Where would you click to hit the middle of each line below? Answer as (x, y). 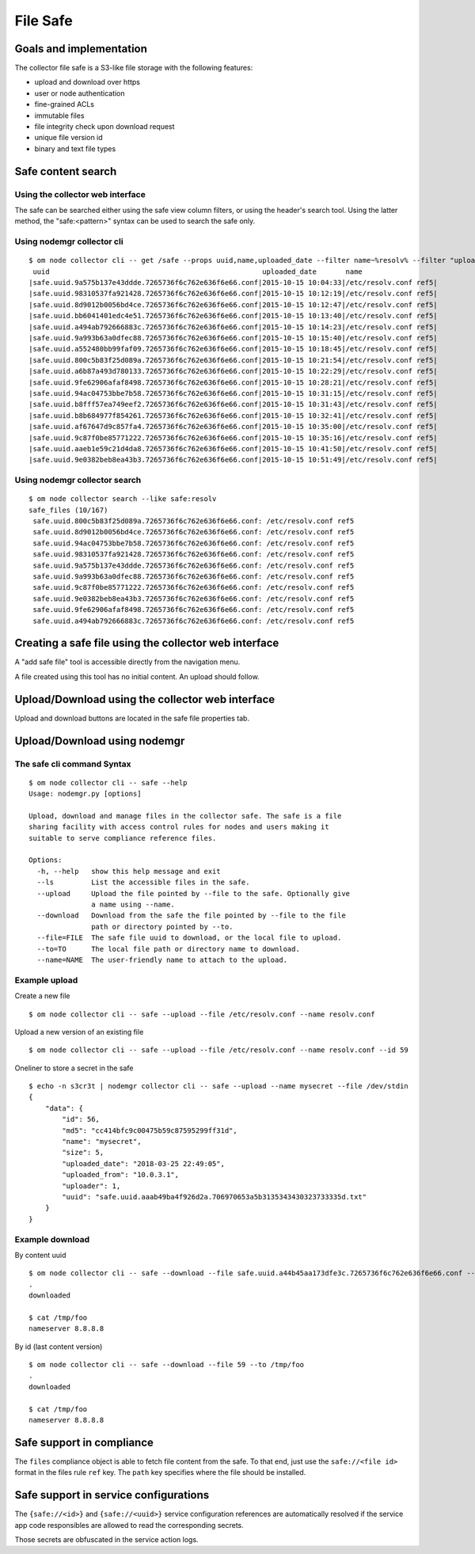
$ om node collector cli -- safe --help (108, 783)
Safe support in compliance (84, 1442)
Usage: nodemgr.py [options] (85, 794)
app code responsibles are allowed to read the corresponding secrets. (129, 1525)
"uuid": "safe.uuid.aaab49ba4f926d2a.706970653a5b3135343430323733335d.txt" (215, 1197)
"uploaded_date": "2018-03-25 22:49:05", (144, 1163)
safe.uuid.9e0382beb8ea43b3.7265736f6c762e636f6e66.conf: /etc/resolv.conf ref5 (194, 598)
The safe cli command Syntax (73, 764)
